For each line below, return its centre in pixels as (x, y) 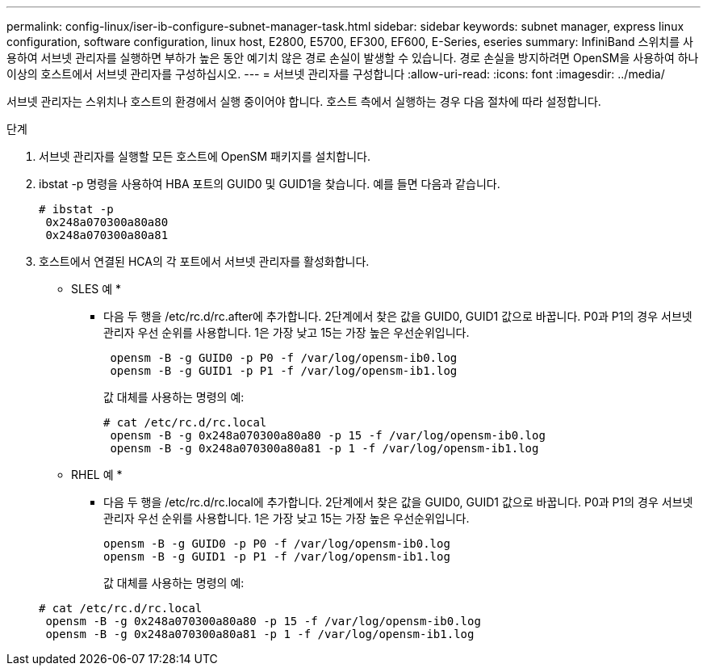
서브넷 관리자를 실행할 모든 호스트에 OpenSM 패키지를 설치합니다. (205, 156)
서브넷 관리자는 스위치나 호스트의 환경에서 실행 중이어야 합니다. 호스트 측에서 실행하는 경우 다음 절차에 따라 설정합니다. (304, 101)
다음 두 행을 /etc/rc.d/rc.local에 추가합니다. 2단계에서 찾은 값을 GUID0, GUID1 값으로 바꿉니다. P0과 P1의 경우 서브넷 (398, 502)
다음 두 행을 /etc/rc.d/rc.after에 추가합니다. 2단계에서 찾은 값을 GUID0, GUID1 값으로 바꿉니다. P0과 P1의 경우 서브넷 (398, 316)
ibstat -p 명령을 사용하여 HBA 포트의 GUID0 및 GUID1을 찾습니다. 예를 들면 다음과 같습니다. (270, 184)
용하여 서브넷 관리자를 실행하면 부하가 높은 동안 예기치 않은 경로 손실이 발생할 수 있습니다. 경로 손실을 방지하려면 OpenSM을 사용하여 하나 (353, 58)
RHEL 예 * (97, 475)
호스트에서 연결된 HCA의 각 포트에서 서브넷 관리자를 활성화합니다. (204, 261)
